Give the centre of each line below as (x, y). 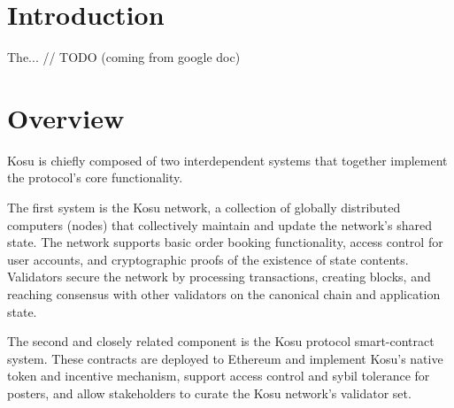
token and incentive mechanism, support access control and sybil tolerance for (219, 376)
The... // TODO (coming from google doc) (124, 57)
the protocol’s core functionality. (95, 177)
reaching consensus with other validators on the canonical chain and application (224, 294)
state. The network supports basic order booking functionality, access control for (225, 242)
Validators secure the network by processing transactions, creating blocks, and (219, 277)
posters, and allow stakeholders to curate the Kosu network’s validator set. (209, 393)
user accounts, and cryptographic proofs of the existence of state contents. (208, 259)
